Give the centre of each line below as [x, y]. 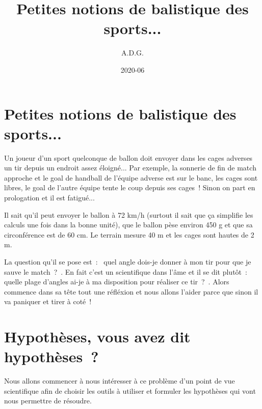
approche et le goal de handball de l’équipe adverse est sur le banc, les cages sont [131, 177]
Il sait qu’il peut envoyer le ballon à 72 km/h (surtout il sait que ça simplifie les [129, 214]
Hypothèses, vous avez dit [97, 337]
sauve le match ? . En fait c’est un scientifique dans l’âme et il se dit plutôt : [126, 271]
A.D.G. [133, 53]
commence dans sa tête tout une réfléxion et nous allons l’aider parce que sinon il [131, 291]
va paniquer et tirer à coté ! [48, 301]
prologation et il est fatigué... [49, 197]
